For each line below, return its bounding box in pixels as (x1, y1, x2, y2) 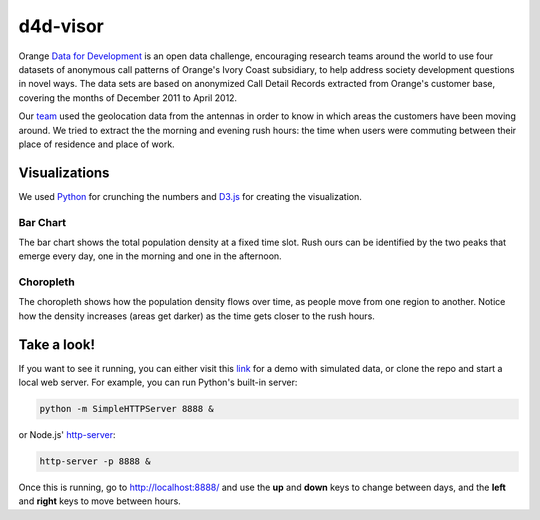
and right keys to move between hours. (18, 495, 182, 507)
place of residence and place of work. (18, 138, 175, 150)
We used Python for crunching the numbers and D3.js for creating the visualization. (18, 190, 362, 202)
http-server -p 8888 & (39, 456, 151, 467)
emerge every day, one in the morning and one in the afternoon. (18, 250, 282, 262)
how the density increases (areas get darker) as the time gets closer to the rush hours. (18, 310, 375, 322)
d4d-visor (18, 15, 104, 37)
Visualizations (18, 164, 110, 181)
